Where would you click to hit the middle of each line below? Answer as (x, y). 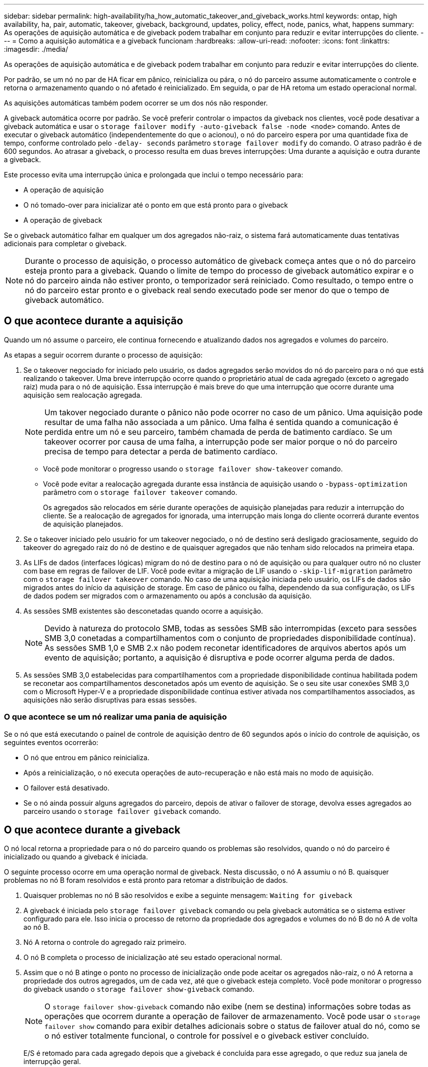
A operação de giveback (63, 220)
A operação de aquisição (64, 190)
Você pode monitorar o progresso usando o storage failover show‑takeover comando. (193, 469)
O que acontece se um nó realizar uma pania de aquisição (116, 717)
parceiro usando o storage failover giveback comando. (122, 811)
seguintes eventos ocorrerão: (51, 742)
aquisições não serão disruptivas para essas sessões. (110, 700)
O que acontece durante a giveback (92, 830)
